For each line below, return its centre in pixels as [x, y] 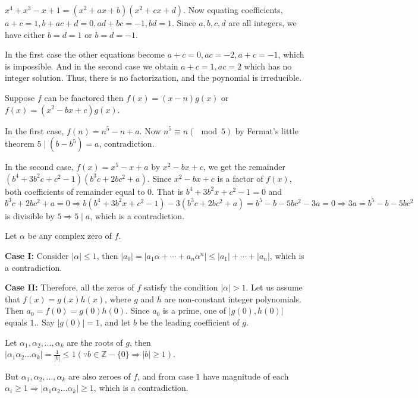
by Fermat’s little [267, 130]
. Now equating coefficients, [233, 10]
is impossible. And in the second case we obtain [92, 66]
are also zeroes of [100, 376]
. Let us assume [274, 287]
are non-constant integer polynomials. [233, 298]
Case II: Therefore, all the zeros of [70, 287]
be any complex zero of [70, 236]
